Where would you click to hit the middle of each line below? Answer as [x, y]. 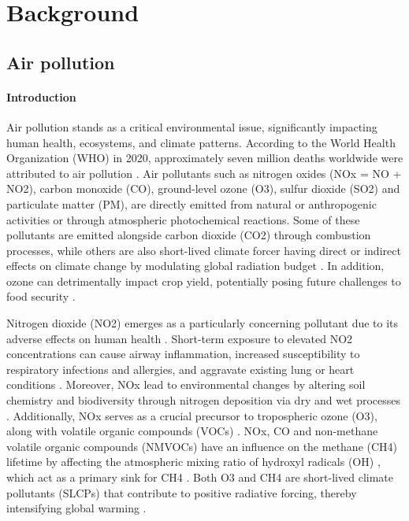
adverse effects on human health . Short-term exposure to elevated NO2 [180, 338]
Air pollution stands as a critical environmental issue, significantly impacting [192, 126]
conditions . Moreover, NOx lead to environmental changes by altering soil [186, 384]
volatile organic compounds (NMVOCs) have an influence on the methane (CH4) [202, 446]
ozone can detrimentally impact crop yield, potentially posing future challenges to [204, 281]
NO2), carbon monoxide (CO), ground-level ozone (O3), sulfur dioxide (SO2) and [203, 188]
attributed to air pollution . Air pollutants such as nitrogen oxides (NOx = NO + [204, 173]
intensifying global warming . [76, 508]
